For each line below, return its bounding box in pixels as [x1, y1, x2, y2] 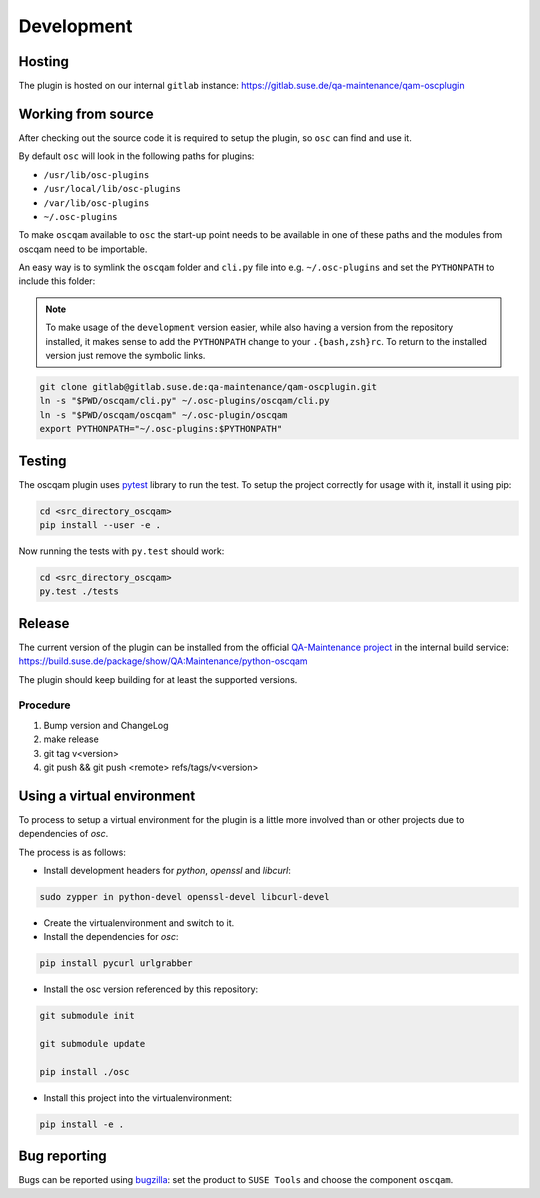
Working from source [18, 105, 154, 122]
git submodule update [39, 1038, 146, 1050]
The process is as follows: [18, 846, 127, 858]
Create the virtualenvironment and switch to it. [43, 917, 235, 929]
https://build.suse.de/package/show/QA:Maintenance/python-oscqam [18, 655, 309, 667]
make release [43, 733, 99, 745]
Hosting [18, 53, 70, 70]
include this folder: [18, 275, 96, 287]
